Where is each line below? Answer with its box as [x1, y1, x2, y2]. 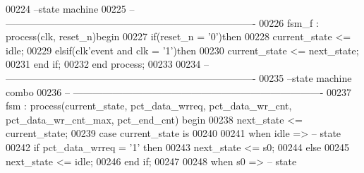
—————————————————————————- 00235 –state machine [6, 70, 352, 85]
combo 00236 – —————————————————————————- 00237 [6, 84, 351, 99]
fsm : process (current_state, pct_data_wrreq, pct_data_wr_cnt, [6, 98, 292, 113]
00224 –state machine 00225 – [6, 1, 135, 16]
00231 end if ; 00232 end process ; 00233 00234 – [6, 56, 210, 71]
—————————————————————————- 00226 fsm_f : [6, 15, 319, 30]
